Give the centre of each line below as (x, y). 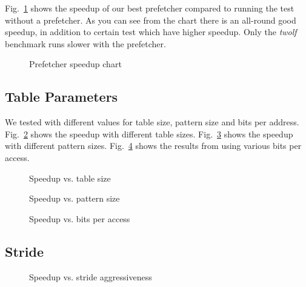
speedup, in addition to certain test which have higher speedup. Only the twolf (151, 32)
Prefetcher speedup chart (75, 64)
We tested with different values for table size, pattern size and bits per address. (152, 122)
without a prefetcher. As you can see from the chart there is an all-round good (151, 20)
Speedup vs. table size (70, 178)
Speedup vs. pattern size (75, 198)
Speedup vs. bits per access (80, 218)
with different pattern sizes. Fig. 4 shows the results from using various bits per (153, 146)
